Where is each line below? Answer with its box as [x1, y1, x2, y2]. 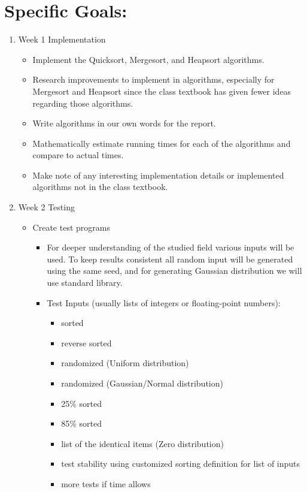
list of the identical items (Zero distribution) [61, 437, 224, 449]
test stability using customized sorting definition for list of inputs [61, 457, 300, 470]
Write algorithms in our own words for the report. [32, 117, 216, 129]
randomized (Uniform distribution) [61, 357, 189, 369]
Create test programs [32, 221, 110, 233]
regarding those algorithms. [32, 96, 133, 109]
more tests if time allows [61, 477, 151, 490]
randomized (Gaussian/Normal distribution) [61, 377, 223, 389]
